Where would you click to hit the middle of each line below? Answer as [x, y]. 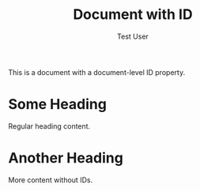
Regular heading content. [49, 126]
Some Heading [57, 105]
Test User [133, 36]
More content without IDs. [51, 180]
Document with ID [133, 15]
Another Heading [66, 158]
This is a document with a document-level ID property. [97, 72]
